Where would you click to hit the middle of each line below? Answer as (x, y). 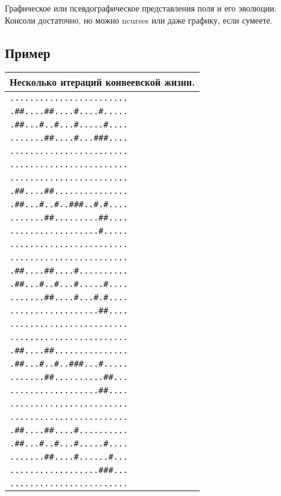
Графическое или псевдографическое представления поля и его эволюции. (141, 8)
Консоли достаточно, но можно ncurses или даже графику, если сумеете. (139, 20)
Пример (28, 52)
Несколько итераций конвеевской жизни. (103, 82)
